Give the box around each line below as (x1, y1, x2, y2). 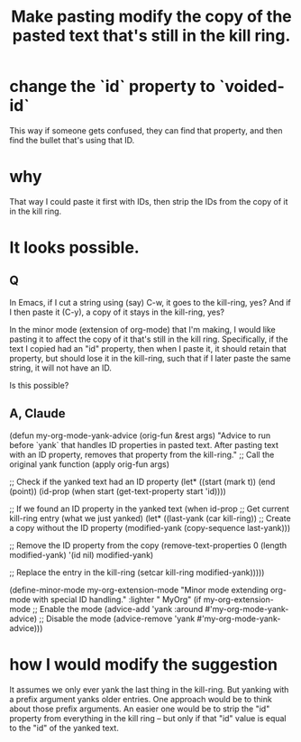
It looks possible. (9, 237, 140, 258)
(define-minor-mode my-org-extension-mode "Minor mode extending (9, 584, 269, 595)
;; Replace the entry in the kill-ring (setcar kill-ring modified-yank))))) (9, 566, 265, 578)
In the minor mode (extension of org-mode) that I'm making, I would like (9, 324, 277, 334)
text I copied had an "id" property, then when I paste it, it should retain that (9, 343, 287, 353)
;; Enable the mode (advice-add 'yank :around (32, 603, 204, 614)
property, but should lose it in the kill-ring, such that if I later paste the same (9, 353, 291, 363)
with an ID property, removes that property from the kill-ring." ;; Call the (9, 449, 275, 460)
